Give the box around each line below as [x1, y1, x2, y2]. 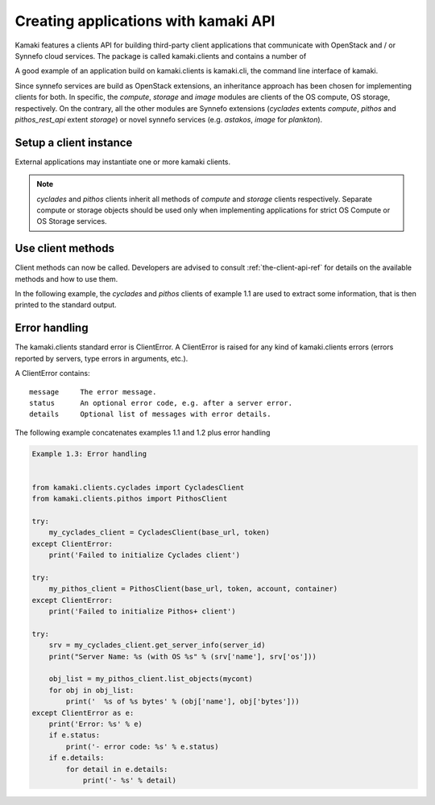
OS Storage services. [36, 217, 108, 226]
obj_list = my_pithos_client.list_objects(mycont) [48, 675, 253, 683]
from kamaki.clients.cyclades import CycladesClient [31, 483, 245, 492]
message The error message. [29, 387, 157, 396]
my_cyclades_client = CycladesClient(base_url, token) [48, 528, 270, 537]
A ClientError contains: [14, 369, 90, 378]
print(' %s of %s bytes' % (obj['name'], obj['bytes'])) [65, 697, 300, 706]
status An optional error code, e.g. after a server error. [29, 398, 293, 407]
